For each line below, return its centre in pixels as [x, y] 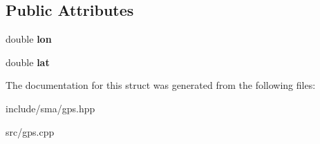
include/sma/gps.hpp [50, 108]
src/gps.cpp [30, 131]
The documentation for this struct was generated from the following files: [161, 85]
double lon [29, 39]
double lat [28, 62]
